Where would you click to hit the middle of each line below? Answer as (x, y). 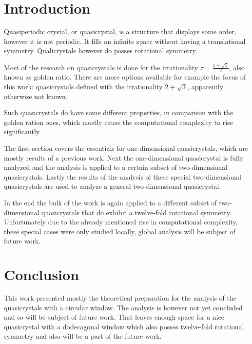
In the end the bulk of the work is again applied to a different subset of (110, 202)
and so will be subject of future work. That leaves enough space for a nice (114, 317)
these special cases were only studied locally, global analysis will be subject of (120, 231)
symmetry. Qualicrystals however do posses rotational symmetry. (101, 51)
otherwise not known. (36, 96)
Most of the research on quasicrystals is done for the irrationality (101, 67)
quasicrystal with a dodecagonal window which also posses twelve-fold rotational (124, 326)
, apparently (205, 87)
